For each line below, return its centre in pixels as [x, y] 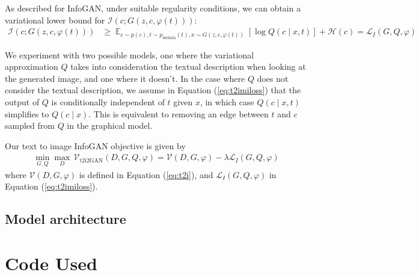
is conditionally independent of [108, 102]
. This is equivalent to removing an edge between [179, 113]
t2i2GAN [91, 160]
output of [22, 102]
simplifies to [27, 113]
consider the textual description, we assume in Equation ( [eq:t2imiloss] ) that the [153, 90]
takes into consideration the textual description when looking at [188, 66]
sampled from [30, 125]
